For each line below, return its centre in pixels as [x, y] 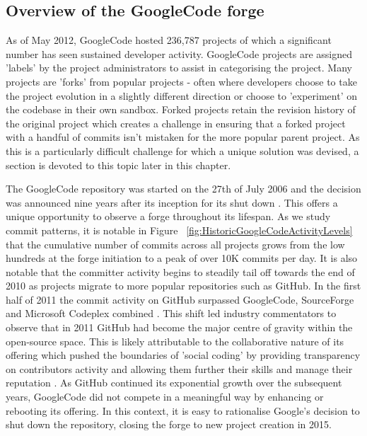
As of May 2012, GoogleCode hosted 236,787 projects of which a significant [169, 40]
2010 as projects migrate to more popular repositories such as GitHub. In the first [183, 286]
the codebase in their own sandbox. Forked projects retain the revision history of [181, 109]
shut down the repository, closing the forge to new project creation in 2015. [169, 424]
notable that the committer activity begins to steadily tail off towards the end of [180, 271]
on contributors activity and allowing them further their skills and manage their [179, 368]
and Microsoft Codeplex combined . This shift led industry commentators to [171, 313]
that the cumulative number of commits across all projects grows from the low [175, 244]
